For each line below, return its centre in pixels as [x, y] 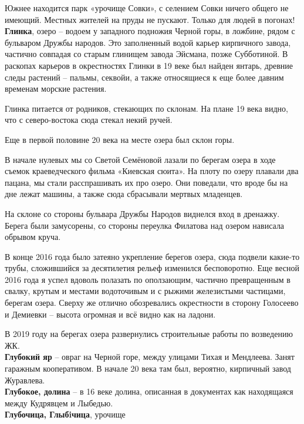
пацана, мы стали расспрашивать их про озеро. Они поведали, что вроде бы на [146, 182]
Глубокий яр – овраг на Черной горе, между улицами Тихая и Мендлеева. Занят [150, 357]
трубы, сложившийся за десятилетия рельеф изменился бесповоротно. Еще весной [152, 268]
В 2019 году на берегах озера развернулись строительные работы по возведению [149, 334]
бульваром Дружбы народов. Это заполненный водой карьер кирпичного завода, [148, 42]
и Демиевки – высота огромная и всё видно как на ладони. [110, 314]
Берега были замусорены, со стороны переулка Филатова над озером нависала [145, 225]
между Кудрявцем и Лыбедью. [59, 403]
